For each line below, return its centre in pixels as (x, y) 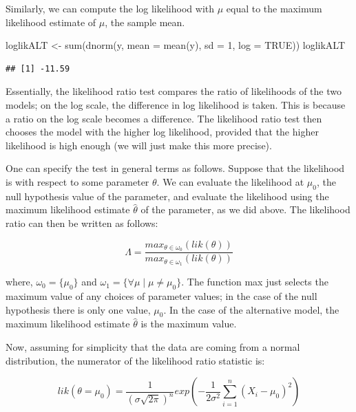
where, (19, 282)
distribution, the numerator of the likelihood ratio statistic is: (135, 360)
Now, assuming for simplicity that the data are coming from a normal (153, 347)
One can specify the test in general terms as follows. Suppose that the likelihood (175, 168)
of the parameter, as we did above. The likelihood (245, 209)
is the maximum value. (189, 324)
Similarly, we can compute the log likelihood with (110, 8)
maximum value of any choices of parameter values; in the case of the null (161, 296)
